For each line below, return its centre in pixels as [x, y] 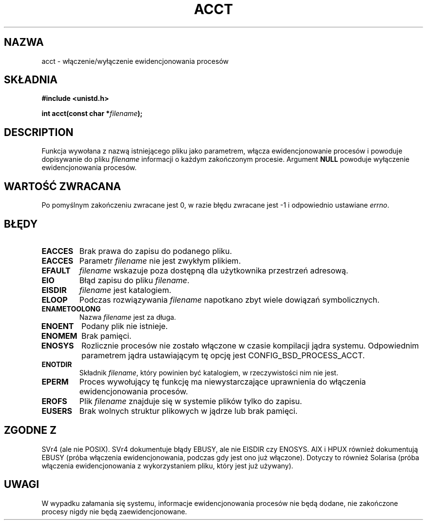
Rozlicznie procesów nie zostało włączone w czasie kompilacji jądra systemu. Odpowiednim [250, 345]
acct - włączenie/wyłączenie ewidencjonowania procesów [135, 61]
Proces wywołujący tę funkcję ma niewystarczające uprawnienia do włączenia [223, 381]
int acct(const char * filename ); [92, 114]
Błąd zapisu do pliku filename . [134, 280]
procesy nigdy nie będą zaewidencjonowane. [114, 511]
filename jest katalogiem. [125, 290]
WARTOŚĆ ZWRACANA [63, 186]
